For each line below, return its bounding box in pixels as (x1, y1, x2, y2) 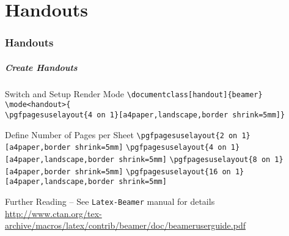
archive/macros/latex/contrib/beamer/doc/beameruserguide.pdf (5, 219, 246, 232)
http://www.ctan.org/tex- (5, 207, 102, 219)
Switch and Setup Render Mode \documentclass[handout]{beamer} (5, 87, 263, 100)
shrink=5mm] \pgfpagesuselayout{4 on (75, 143, 227, 152)
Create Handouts (5, 61, 78, 73)
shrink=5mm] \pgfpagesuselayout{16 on (75, 167, 231, 176)
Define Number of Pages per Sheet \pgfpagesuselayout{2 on (5, 128, 238, 141)
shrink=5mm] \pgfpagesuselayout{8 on (119, 155, 271, 164)
